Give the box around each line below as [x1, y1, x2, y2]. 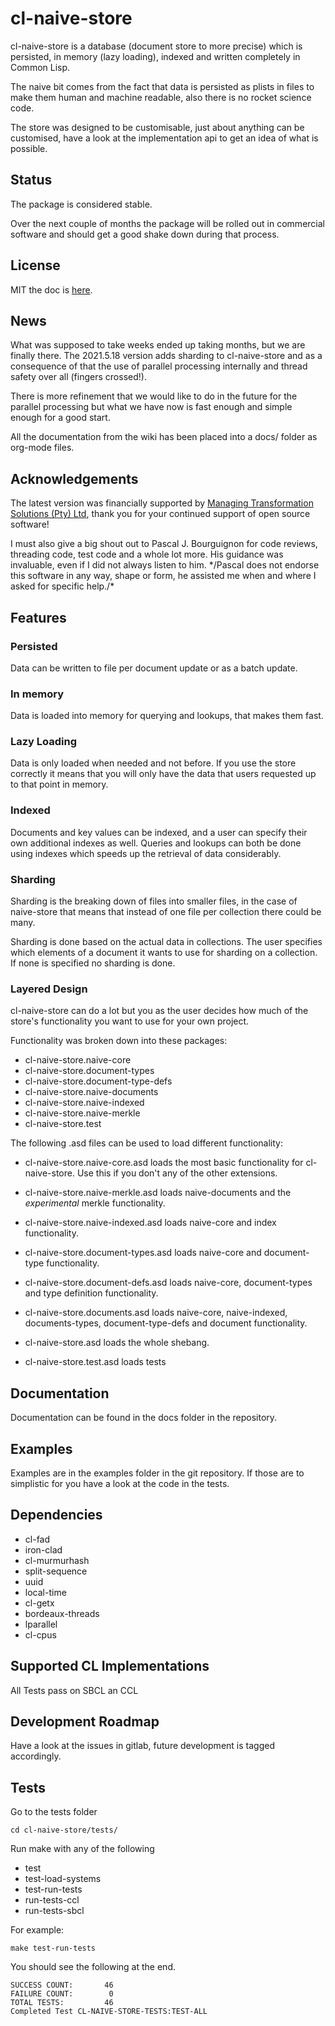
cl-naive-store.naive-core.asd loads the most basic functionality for [24, 1157, 304, 1169]
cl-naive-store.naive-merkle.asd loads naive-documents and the [24, 1187, 292, 1199]
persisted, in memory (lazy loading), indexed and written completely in [10, 50, 301, 62]
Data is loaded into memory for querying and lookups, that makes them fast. [10, 710, 324, 722]
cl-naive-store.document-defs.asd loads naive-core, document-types [24, 1277, 313, 1289]
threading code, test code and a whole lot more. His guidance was [10, 548, 284, 561]
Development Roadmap [10, 1713, 160, 1730]
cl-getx [24, 1597, 55, 1609]
